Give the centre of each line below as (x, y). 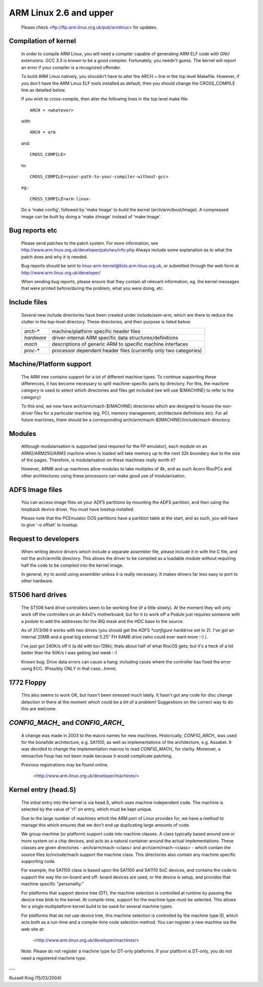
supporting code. (38, 861)
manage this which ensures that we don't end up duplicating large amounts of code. (106, 825)
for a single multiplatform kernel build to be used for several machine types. (97, 907)
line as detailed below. (43, 90)
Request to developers (44, 539)
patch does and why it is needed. (55, 257)
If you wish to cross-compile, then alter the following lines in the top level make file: (105, 99)
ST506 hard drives (38, 595)
